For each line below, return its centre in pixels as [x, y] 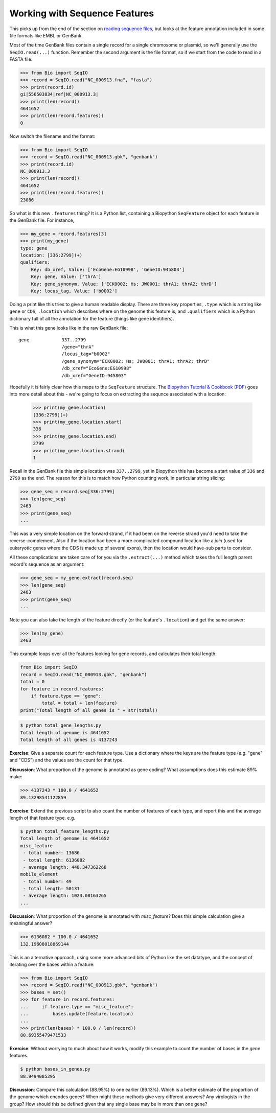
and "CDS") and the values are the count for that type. [66, 760]
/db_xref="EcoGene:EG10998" [97, 368]
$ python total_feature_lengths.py [65, 831]
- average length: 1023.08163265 [65, 896]
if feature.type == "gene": [66, 696]
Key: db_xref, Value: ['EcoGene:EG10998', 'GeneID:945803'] [108, 269]
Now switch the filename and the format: [52, 136]
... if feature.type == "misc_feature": [77, 1006]
